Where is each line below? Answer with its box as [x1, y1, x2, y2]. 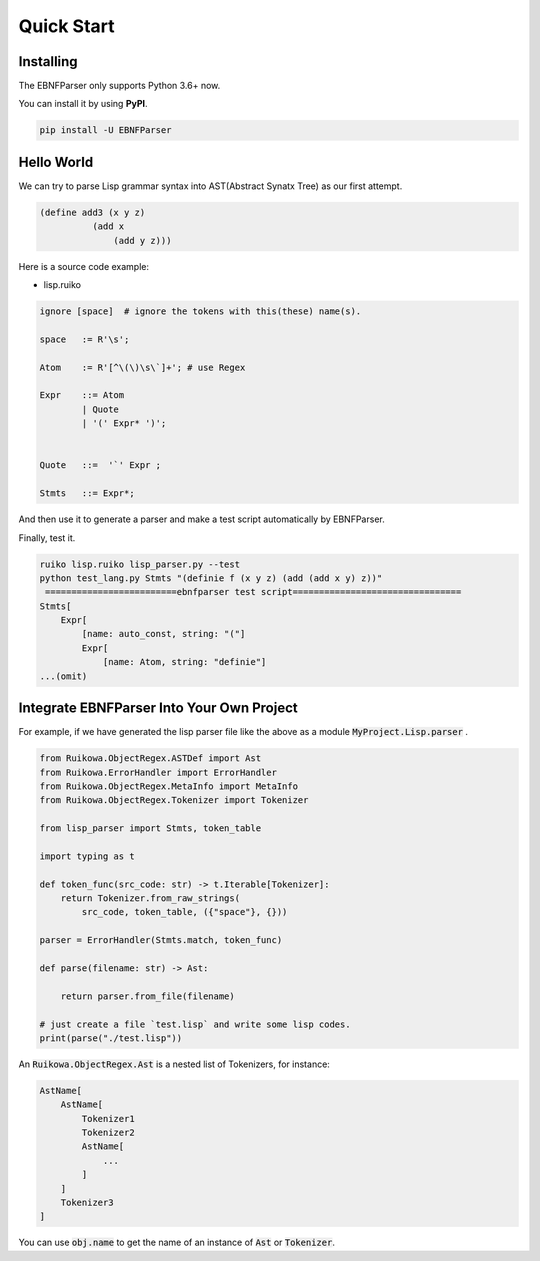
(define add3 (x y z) [39, 206, 146, 218]
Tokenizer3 [60, 1197, 114, 1209]
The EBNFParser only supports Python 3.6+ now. [18, 80, 221, 92]
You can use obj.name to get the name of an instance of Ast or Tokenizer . [18, 1236, 335, 1249]
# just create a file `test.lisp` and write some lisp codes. [39, 1018, 351, 1030]
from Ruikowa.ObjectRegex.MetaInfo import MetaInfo [39, 780, 299, 792]
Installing [18, 53, 79, 70]
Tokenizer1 [81, 1113, 135, 1124]
